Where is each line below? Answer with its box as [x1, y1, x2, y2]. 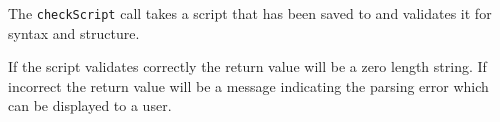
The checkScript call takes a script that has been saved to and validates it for [8, 3, 492, 23]
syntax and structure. [8, 22, 140, 43]
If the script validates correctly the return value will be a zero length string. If [8, 56, 487, 77]
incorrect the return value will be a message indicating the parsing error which [8, 75, 489, 96]
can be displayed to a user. [8, 95, 172, 116]
